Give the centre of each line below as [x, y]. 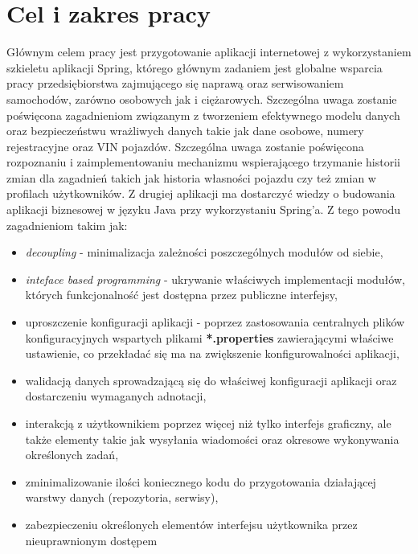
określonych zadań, [72, 455]
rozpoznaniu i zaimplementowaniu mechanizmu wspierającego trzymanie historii [203, 162]
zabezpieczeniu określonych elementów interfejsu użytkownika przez [191, 524]
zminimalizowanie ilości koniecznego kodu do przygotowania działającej [201, 481]
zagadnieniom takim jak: [67, 225]
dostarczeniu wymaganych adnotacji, [116, 396]
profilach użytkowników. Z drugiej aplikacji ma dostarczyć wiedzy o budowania [201, 193]
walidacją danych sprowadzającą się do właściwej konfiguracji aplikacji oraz [211, 380]
